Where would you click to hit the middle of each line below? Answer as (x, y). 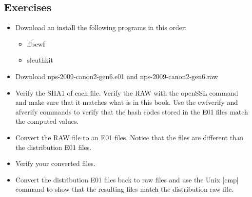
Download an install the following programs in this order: (101, 27)
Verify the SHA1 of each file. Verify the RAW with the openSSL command (127, 92)
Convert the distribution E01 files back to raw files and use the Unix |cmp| (127, 179)
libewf (36, 43)
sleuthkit (40, 60)
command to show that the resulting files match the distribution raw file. (125, 189)
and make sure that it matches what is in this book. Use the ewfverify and (127, 102)
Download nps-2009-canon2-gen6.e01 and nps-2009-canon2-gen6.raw (117, 76)
